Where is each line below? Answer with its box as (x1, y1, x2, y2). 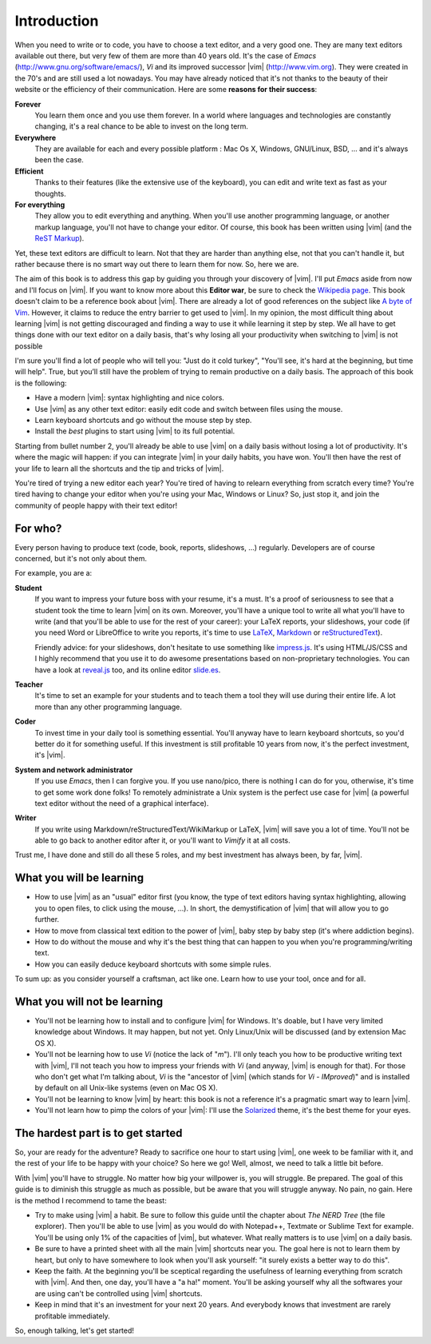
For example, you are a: (14, 568, 93, 578)
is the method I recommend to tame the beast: (14, 1195, 167, 1205)
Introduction (14, 12, 99, 30)
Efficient (14, 166, 44, 176)
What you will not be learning (14, 995, 164, 1008)
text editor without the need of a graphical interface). (34, 798, 209, 808)
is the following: (14, 378, 67, 388)
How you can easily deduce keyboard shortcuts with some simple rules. (34, 959, 271, 969)
